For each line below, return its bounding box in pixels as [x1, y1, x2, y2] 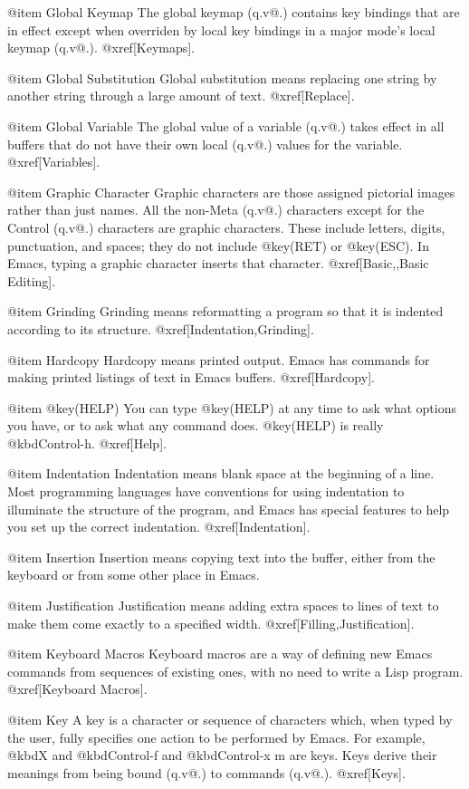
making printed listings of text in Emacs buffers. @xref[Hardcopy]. [7, 368, 375, 387]
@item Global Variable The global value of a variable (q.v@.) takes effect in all [7, 116, 445, 135]
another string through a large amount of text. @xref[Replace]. [7, 86, 355, 105]
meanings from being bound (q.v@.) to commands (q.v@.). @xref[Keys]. [7, 763, 406, 782]
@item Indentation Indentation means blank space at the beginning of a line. [7, 464, 435, 483]
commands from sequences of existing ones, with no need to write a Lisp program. [7, 661, 464, 680]
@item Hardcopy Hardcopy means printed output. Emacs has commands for [7, 350, 430, 369]
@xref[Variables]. [7, 152, 100, 171]
